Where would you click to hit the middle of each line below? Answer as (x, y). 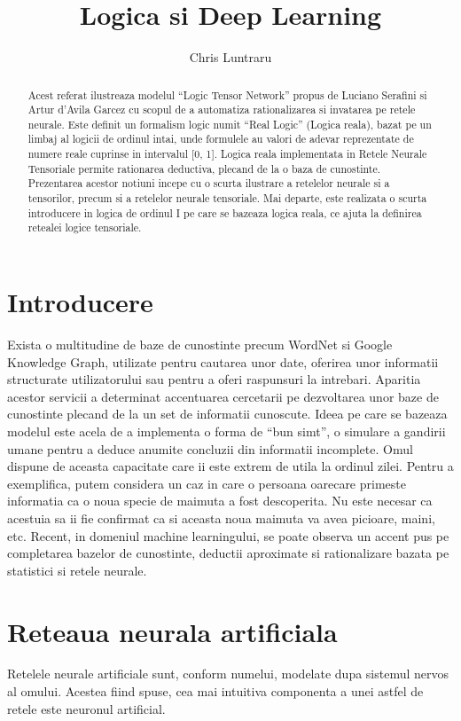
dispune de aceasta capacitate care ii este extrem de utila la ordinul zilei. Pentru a (230, 466)
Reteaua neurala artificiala (172, 631)
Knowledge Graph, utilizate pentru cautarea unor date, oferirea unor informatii (223, 361)
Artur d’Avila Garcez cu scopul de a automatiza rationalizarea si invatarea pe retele (222, 110)
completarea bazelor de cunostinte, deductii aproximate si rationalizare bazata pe (228, 553)
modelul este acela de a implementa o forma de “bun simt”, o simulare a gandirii (227, 431)
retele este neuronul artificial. (86, 708)
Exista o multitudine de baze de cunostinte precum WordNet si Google (200, 345)
